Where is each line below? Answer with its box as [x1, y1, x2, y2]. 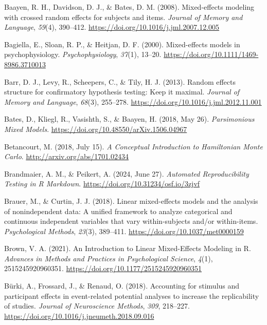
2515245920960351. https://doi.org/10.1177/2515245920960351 [4, 263, 202, 274]
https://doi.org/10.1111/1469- [164, 49, 259, 60]
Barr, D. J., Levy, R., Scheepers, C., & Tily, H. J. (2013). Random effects [4, 76, 236, 87]
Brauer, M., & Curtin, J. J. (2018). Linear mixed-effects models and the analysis [4, 195, 258, 206]
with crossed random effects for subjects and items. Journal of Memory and [4, 11, 243, 22]
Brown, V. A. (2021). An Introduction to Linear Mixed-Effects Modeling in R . [4, 243, 251, 254]
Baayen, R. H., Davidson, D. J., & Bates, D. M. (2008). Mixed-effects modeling [4, 2, 255, 12]
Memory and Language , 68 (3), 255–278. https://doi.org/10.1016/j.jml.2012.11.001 [4, 96, 262, 107]
